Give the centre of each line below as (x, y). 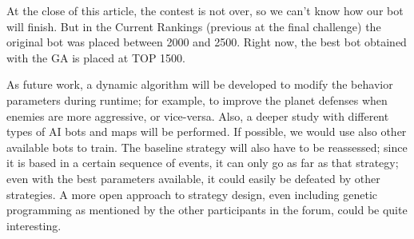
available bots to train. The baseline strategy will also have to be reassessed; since (207, 147)
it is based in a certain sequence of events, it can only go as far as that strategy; (203, 163)
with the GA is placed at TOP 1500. (96, 57)
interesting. (34, 225)
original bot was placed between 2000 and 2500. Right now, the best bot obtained (207, 42)
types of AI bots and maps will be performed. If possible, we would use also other (207, 131)
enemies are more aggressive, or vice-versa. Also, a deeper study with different (198, 116)
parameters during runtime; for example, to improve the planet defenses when (197, 100)
